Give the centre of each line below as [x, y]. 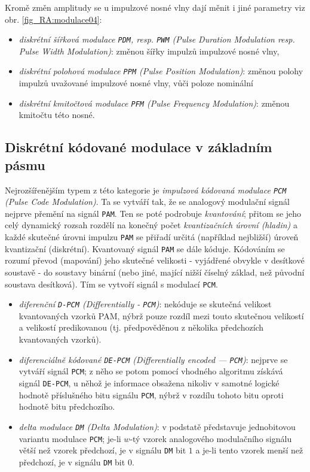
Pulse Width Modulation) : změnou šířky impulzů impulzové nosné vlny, [149, 51]
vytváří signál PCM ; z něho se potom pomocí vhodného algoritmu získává [151, 371]
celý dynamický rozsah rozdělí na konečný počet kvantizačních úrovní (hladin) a [151, 225]
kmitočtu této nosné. [57, 115]
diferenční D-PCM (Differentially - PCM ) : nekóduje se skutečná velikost [145, 304]
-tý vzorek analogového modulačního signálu [211, 438]
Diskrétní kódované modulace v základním [139, 147]
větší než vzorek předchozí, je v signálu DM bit [102, 450]
